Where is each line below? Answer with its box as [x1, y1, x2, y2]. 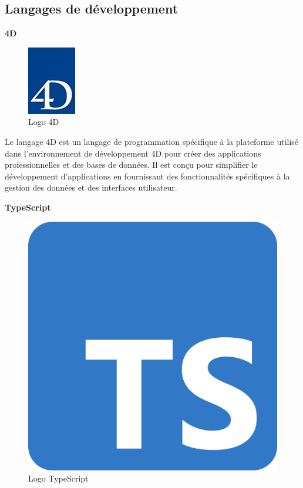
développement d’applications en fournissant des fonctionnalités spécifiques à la [5, 170, 290, 182]
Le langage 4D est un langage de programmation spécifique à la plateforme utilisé [5, 135, 299, 147]
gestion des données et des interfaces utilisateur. [5, 181, 177, 194]
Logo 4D [28, 116, 59, 128]
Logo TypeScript [28, 472, 89, 484]
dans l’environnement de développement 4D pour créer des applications [5, 147, 261, 159]
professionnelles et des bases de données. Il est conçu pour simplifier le [5, 158, 258, 171]
